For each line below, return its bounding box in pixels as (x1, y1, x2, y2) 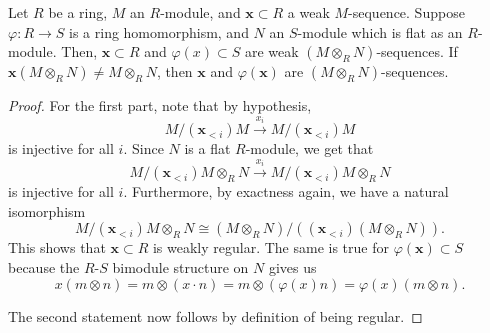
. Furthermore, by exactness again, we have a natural (123, 181, 449, 202)
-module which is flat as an (297, 21, 463, 42)
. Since (123, 138, 164, 159)
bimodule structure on (112, 257, 249, 278)
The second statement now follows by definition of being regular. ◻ (8, 305, 423, 326)
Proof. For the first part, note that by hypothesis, (8, 95, 312, 116)
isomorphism (8, 200, 86, 221)
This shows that (8, 237, 106, 258)
